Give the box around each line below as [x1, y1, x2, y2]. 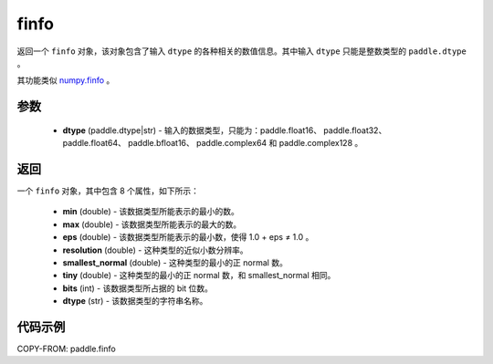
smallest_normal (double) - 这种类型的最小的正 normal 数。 [62, 256, 288, 268]
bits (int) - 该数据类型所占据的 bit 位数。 [62, 283, 214, 294]
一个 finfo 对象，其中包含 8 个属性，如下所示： [16, 185, 200, 196]
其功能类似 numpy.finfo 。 [16, 75, 115, 86]
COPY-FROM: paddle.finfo [16, 343, 116, 355]
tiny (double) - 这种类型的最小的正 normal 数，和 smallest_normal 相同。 [62, 270, 336, 281]
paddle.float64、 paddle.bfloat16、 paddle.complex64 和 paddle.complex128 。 [62, 138, 363, 149]
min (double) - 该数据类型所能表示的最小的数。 [62, 206, 239, 217]
